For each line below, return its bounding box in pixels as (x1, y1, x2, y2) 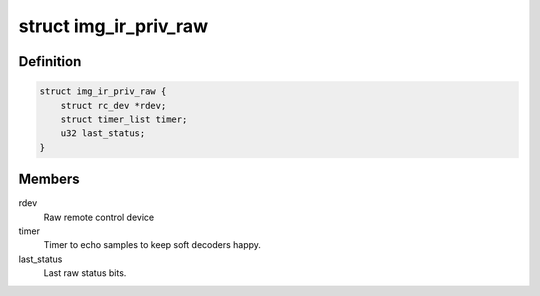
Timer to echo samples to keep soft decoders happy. (43, 239, 262, 251)
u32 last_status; (60, 128, 146, 139)
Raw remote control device (43, 211, 155, 223)
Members (18, 171, 80, 188)
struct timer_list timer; (60, 113, 188, 125)
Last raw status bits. (43, 267, 127, 279)
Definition (18, 53, 82, 70)
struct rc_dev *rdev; (60, 100, 167, 111)
